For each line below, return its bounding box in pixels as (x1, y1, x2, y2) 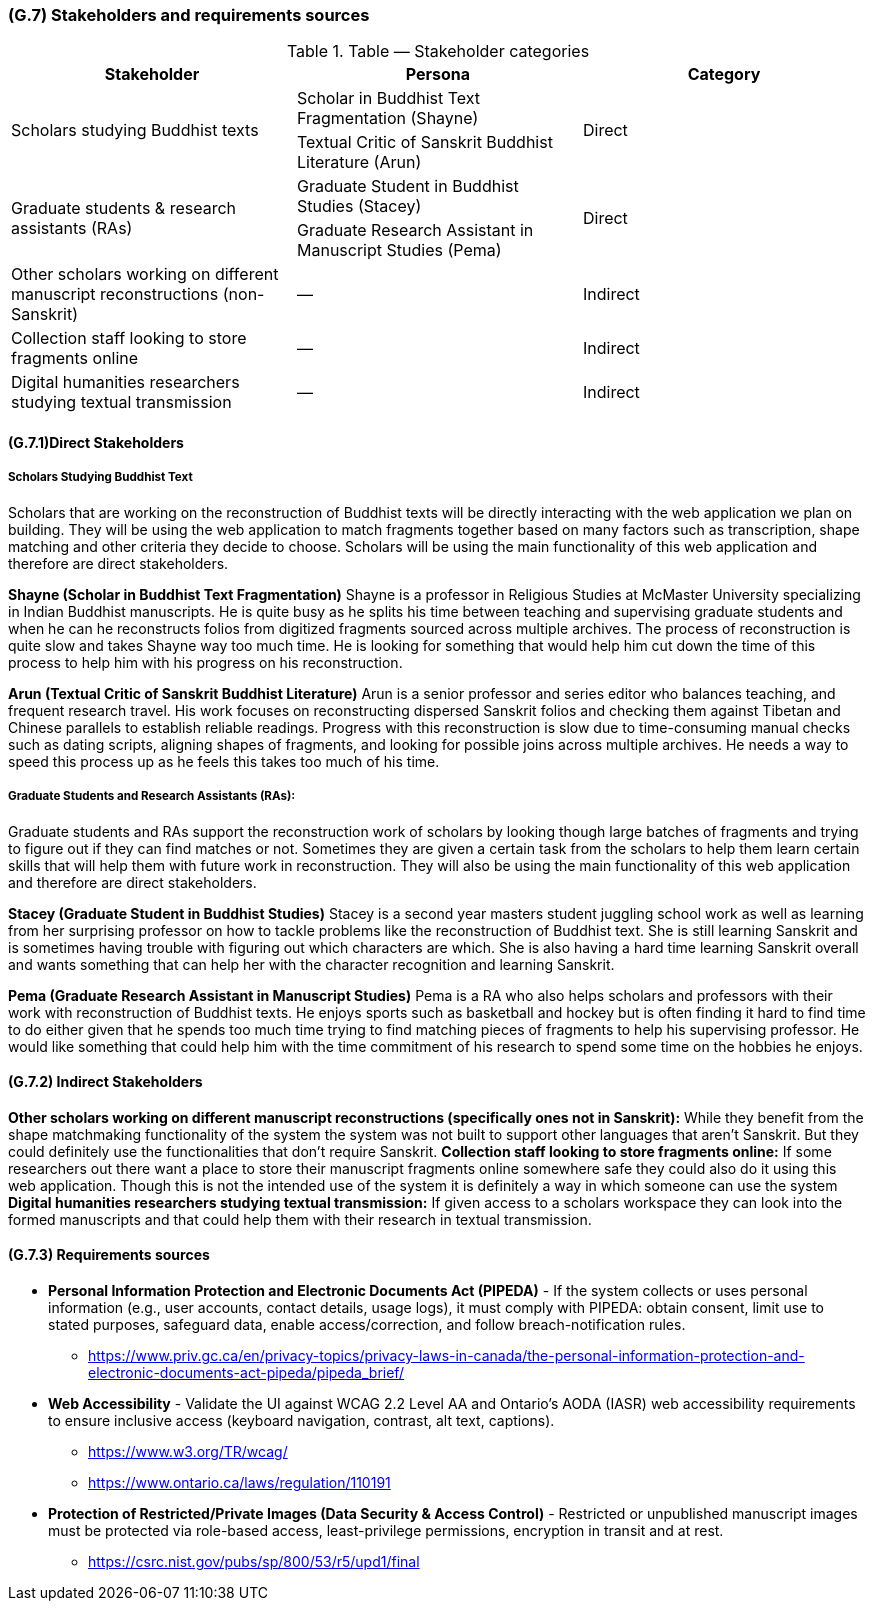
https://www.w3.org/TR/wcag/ (88, 1442, 288, 1460)
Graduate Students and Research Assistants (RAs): (8, 789, 296, 804)
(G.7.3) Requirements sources (8, 1246, 210, 1264)
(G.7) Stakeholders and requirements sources (8, 5, 370, 25)
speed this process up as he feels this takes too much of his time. (8, 752, 440, 770)
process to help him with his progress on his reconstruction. (8, 653, 403, 671)
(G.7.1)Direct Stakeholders (8, 433, 184, 451)
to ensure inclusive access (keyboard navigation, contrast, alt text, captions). (48, 1411, 555, 1429)
